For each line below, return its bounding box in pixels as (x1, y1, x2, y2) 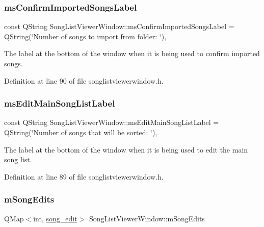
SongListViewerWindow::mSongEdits (89, 213, 205, 223)
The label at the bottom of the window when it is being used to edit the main (4, 144, 248, 155)
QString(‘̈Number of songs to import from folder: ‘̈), (4, 31, 167, 41)
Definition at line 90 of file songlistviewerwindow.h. (4, 75, 164, 86)
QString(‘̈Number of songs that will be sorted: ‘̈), (4, 127, 157, 137)
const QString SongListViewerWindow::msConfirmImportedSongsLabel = (4, 21, 234, 32)
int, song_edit (33, 213, 77, 223)
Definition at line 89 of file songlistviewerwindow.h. (4, 171, 164, 182)
